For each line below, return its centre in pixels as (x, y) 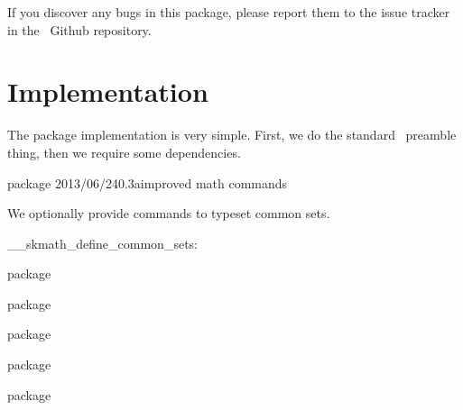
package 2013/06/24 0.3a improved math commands (148, 182)
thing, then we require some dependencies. (124, 152)
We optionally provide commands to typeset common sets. (169, 213)
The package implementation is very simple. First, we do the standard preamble (232, 135)
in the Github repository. (79, 29)
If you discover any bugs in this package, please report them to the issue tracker (229, 12)
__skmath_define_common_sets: (102, 243)
